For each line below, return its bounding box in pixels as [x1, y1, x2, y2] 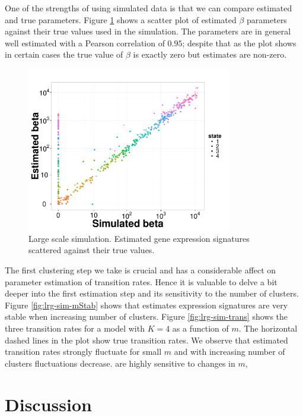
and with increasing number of [174, 345, 285, 358]
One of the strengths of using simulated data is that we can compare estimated [5, 2, 292, 14]
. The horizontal [238, 322, 298, 334]
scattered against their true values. [28, 244, 155, 256]
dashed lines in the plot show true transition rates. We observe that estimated [5, 333, 288, 346]
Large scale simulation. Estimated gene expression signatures [28, 232, 250, 244]
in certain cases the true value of [5, 48, 123, 61]
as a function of [172, 322, 229, 334]
